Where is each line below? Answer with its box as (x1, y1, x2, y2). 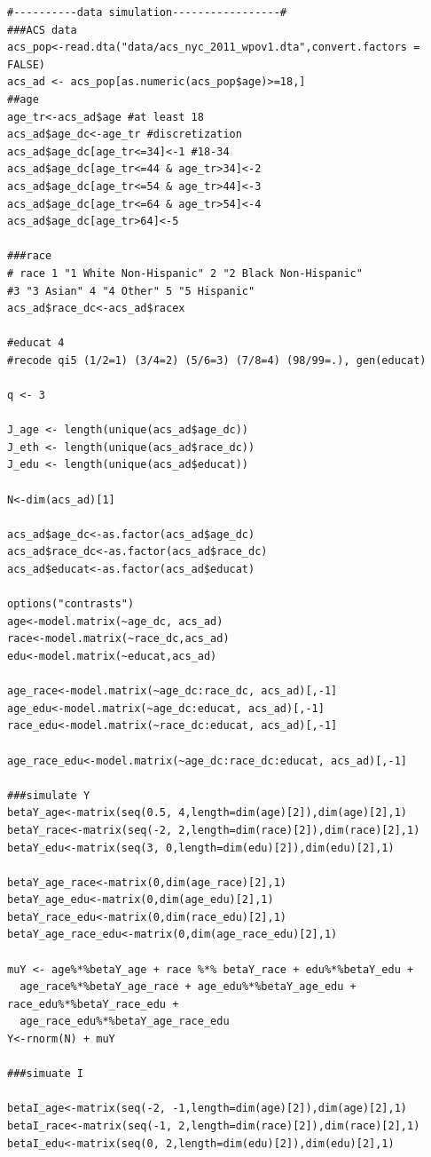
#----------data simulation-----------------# (7, 6, 286, 19)
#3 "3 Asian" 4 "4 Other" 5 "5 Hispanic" (7, 284, 255, 297)
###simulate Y (7, 789, 90, 802)
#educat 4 (7, 337, 65, 350)
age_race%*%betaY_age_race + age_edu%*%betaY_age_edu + (20, 980, 357, 994)
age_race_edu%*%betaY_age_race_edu (20, 1015, 230, 1028)
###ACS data (7, 23, 77, 36)
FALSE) (7, 58, 45, 71)
